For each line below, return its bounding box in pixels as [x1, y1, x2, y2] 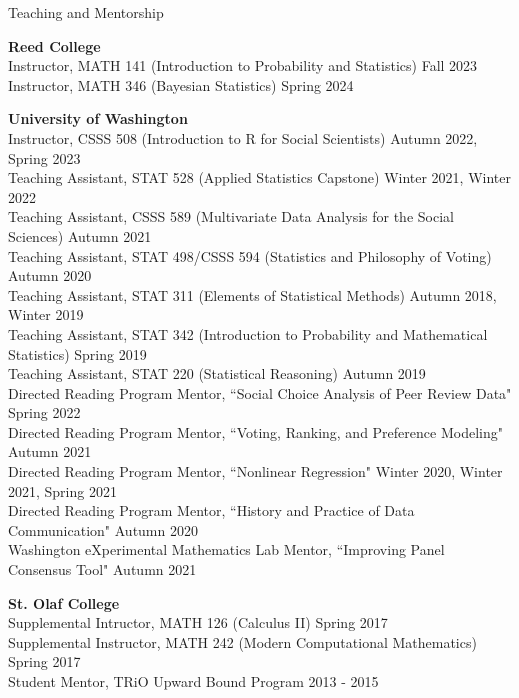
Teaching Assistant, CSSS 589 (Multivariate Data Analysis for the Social [8, 206, 454, 227]
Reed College [8, 35, 101, 56]
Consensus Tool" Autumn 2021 [8, 559, 197, 580]
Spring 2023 [8, 147, 81, 168]
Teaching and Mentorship [8, 2, 164, 22]
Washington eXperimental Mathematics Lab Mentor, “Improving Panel [8, 539, 445, 560]
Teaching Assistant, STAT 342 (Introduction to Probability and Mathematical [8, 323, 488, 344]
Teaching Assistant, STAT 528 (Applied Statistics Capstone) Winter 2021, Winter [8, 167, 511, 188]
